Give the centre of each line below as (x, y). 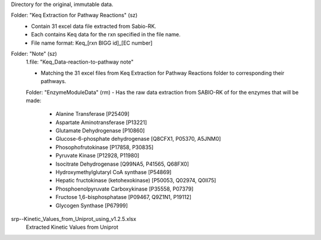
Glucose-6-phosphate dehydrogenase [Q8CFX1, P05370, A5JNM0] (138, 139)
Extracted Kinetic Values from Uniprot (72, 227)
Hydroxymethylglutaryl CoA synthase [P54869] (114, 172)
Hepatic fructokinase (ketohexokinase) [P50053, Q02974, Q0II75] (136, 181)
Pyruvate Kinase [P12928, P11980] (97, 156)
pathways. (53, 81)
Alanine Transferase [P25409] (93, 114)
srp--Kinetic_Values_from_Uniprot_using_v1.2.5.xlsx (74, 219)
